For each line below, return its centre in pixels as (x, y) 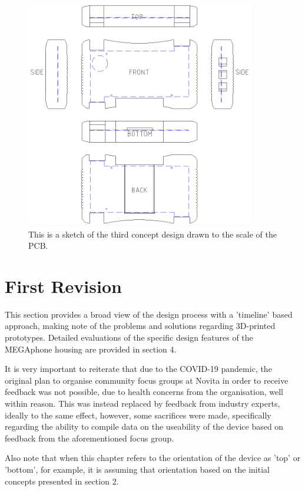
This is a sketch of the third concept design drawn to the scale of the (152, 234)
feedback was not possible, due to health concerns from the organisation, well (144, 392)
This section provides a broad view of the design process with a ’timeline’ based (149, 314)
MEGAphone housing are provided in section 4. (91, 349)
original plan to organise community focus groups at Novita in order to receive (147, 380)
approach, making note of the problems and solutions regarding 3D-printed (140, 326)
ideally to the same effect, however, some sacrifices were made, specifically (138, 415)
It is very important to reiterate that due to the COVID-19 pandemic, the (138, 369)
